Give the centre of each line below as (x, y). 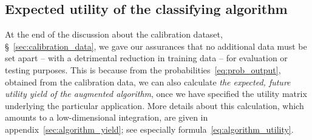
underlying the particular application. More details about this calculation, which (154, 105)
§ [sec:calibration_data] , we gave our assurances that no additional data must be (156, 46)
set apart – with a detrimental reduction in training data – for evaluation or (146, 58)
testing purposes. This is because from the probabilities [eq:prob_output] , (143, 69)
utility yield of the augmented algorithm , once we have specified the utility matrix (156, 94)
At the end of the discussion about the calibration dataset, (114, 34)
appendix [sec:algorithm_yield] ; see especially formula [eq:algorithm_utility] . (149, 129)
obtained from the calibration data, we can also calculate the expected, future (148, 82)
